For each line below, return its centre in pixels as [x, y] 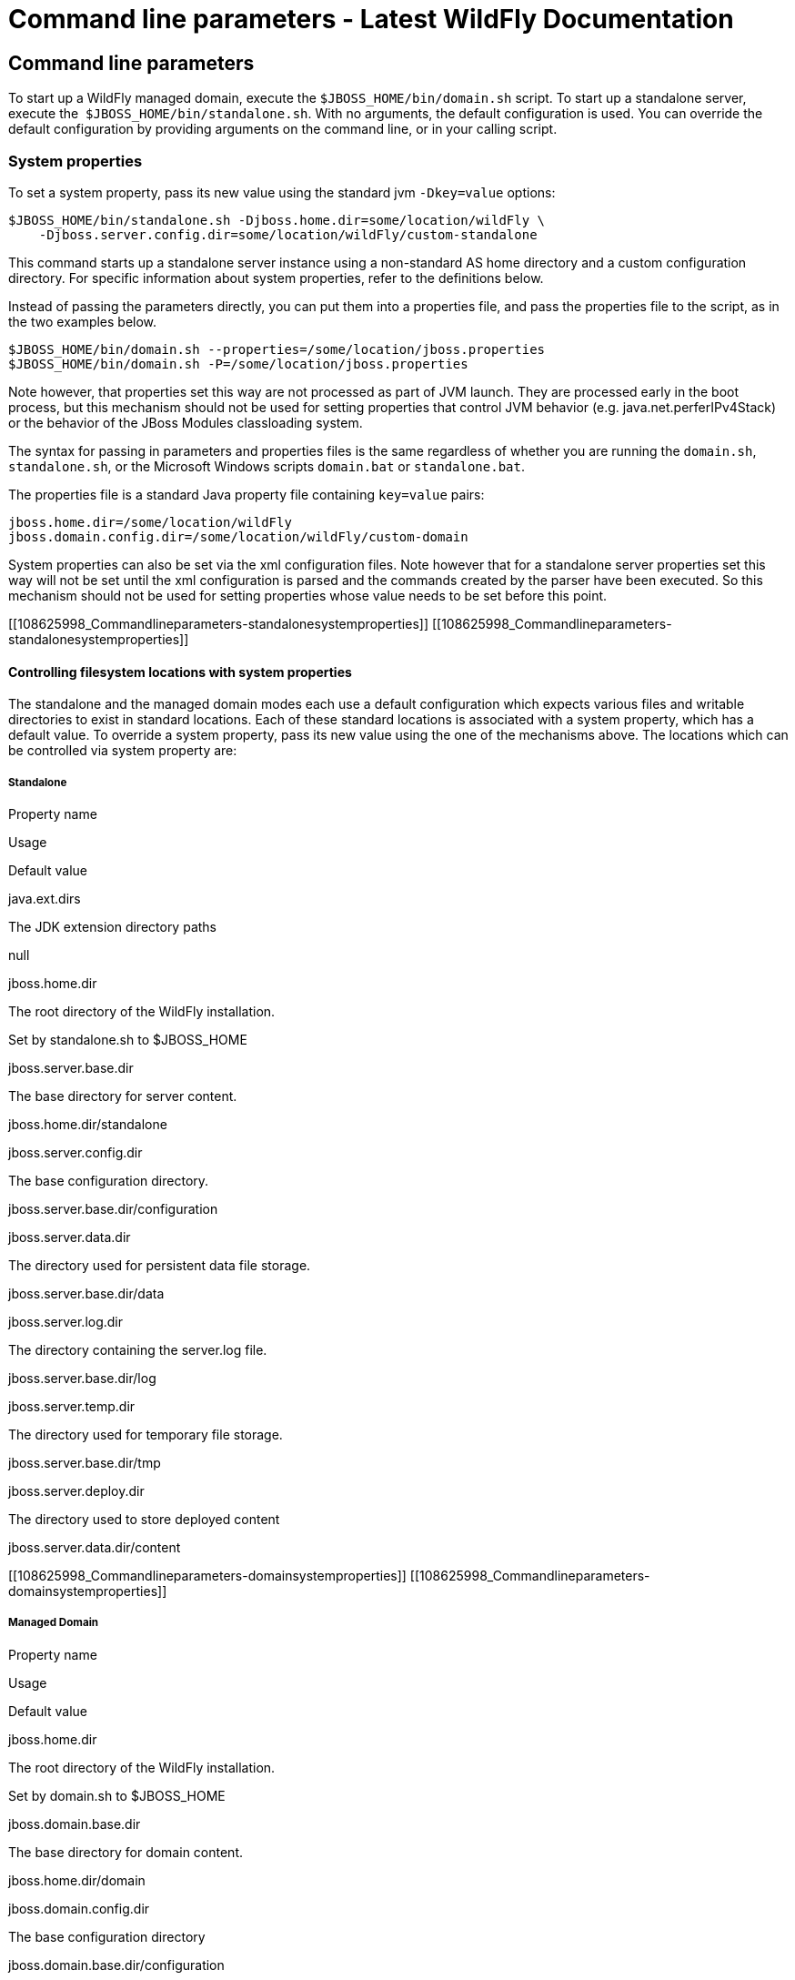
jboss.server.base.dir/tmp [85, 1462]
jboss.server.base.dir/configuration [113, 1208]
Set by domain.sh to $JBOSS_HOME [117, 1795]
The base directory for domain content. [126, 1852]
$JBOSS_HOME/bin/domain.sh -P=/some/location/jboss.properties [238, 364]
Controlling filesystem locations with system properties [180, 672]
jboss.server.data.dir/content [95, 1547]
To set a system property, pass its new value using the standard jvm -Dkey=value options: [282, 192]
